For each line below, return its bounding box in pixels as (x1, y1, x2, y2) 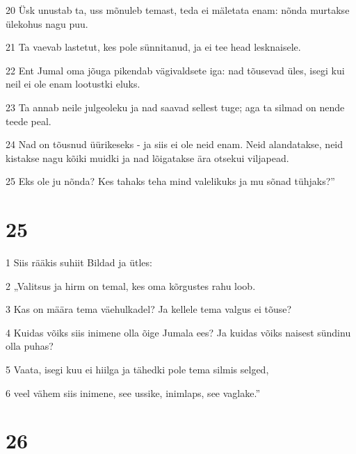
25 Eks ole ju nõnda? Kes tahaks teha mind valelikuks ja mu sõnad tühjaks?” (6, 174, 335, 188)
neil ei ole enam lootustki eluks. (6, 76, 140, 91)
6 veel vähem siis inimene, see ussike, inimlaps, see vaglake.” (6, 385, 261, 400)
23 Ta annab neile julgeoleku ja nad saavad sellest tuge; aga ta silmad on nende (6, 99, 345, 114)
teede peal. (6, 113, 51, 128)
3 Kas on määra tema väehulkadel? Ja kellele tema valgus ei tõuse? (6, 302, 292, 316)
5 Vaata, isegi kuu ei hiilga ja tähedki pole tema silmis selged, (6, 362, 269, 377)
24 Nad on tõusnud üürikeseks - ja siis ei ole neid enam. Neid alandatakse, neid (6, 137, 343, 152)
